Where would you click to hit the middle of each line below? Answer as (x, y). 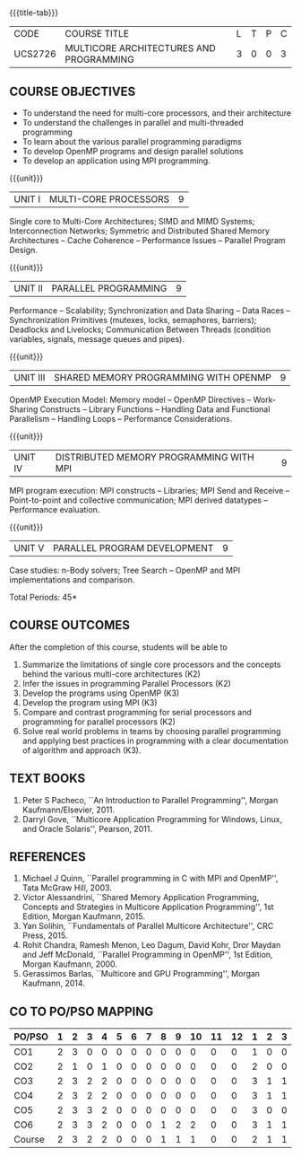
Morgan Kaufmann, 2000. (70, 964)
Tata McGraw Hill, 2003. (67, 888)
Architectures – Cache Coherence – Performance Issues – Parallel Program (147, 240)
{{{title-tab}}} (34, 13)
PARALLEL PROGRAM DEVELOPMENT (133, 548)
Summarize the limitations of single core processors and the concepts (151, 664)
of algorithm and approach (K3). (82, 750)
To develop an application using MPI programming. (116, 161)
